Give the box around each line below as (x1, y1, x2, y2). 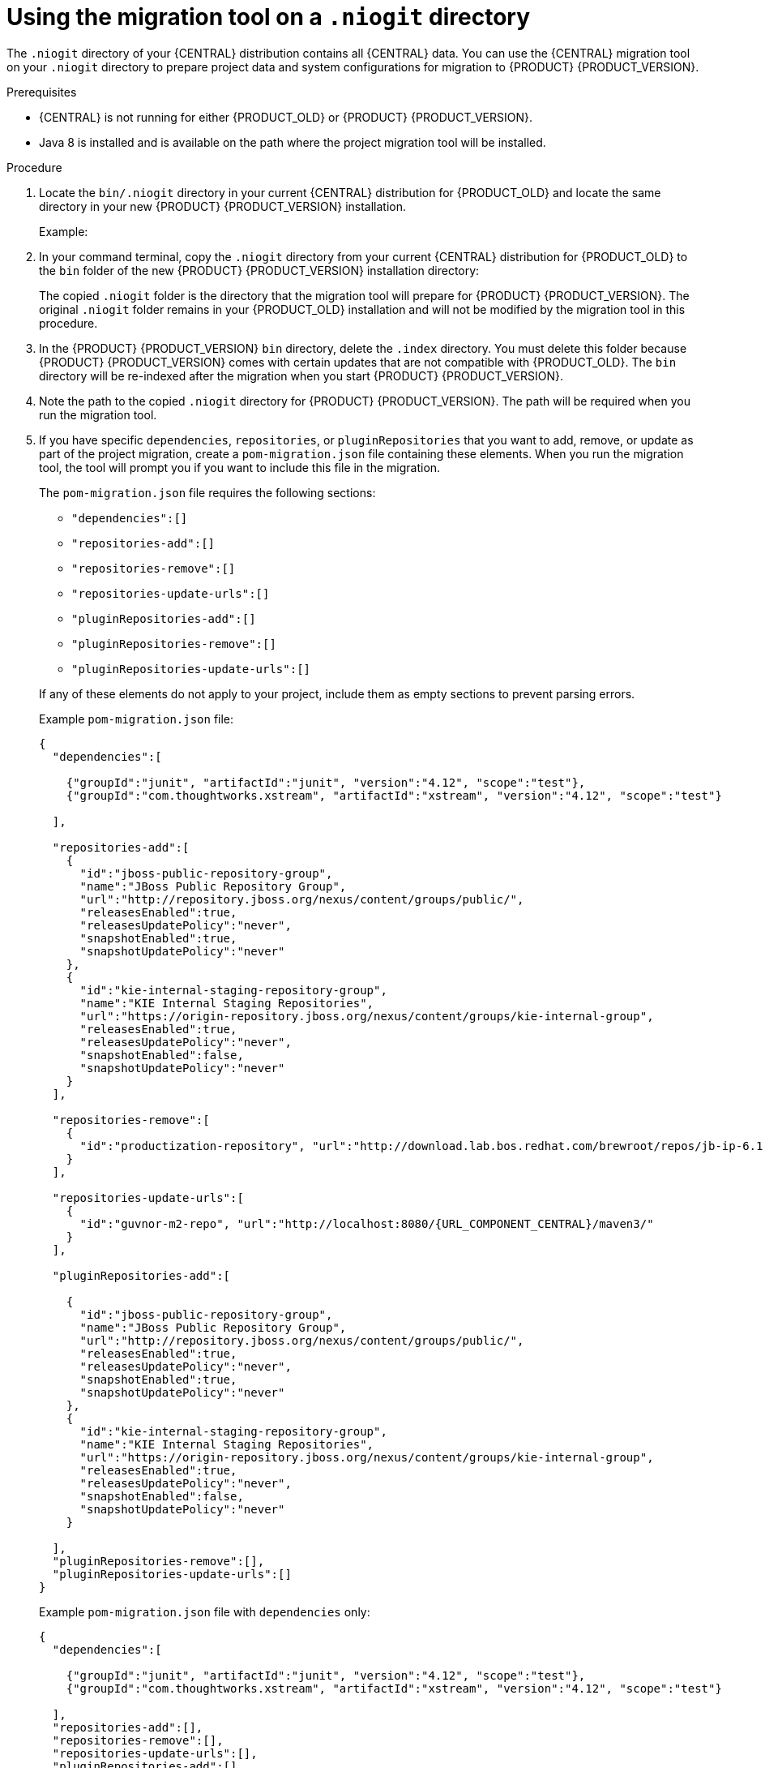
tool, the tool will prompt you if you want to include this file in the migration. (39, 460, 441, 474)
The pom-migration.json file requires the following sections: (39, 485, 376, 500)
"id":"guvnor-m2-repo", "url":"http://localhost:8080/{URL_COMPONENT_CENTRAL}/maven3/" (79, 1217, 654, 1230)
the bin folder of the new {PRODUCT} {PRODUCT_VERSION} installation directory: (39, 263, 480, 277)
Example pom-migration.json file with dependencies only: (39, 1604, 370, 1619)
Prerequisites (6, 84, 77, 99)
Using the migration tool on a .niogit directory (6, 3, 531, 31)
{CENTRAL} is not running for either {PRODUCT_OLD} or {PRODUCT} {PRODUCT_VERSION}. (39, 109, 532, 124)
